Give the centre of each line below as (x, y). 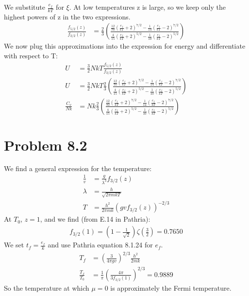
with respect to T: (31, 56)
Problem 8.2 (46, 145)
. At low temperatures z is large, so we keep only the (147, 7)
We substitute (25, 7)
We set (14, 245)
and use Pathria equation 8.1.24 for (100, 245)
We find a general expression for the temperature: (78, 168)
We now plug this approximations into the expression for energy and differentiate (125, 46)
